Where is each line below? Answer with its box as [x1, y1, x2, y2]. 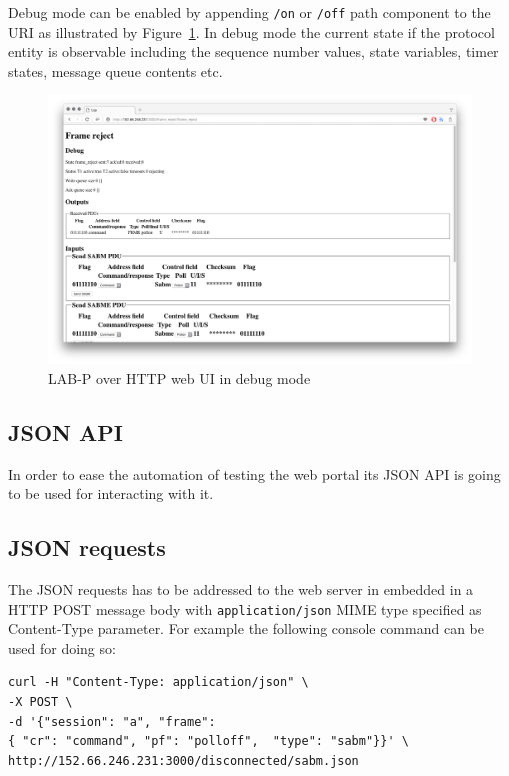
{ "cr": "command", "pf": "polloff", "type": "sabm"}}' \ [8, 734, 409, 749]
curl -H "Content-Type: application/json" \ [8, 675, 309, 690]
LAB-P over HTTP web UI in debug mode [48, 367, 311, 388]
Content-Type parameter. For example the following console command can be [8, 618, 484, 639]
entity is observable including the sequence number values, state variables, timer [8, 41, 499, 62]
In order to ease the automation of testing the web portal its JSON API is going [8, 463, 501, 484]
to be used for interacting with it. [8, 483, 214, 504]
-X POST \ [8, 694, 73, 709]
